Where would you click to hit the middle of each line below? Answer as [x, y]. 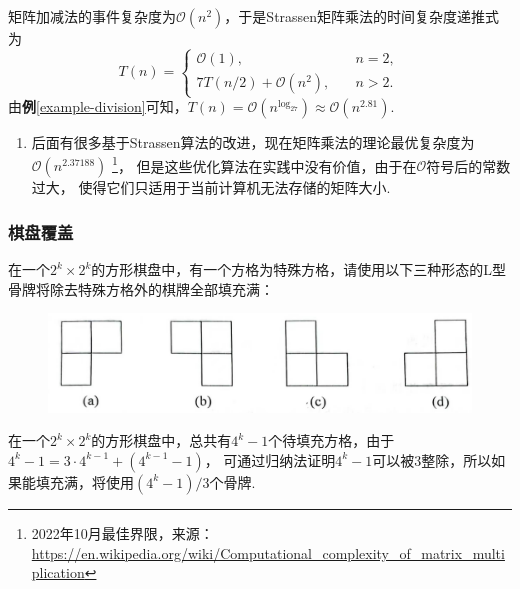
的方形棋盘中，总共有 [161, 440]
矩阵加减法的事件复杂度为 [92, 16]
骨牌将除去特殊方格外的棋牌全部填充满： [141, 288]
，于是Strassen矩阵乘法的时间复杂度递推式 [362, 16]
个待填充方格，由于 [331, 440]
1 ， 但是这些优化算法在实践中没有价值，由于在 [264, 164]
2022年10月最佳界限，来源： [122, 532]
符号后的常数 [468, 165]
